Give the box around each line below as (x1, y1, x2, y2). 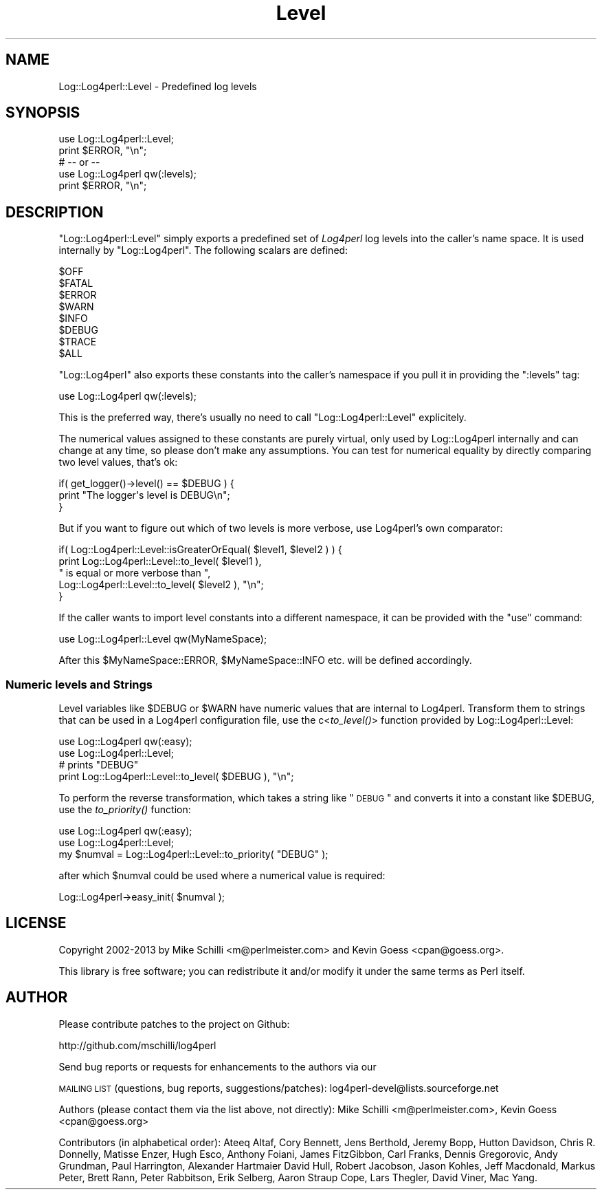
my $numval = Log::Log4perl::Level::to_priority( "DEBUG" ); (58, 848, 328, 861)
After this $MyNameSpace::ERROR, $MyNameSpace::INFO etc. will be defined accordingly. (58, 654, 472, 667)
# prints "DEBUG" (58, 759, 139, 771)
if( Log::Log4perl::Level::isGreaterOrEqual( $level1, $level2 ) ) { (58, 543, 342, 556)
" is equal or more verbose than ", (58, 567, 211, 579)
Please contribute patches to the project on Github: (58, 1018, 290, 1030)
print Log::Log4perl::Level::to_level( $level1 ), (58, 555, 262, 568)
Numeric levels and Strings (5, 677, 153, 691)
